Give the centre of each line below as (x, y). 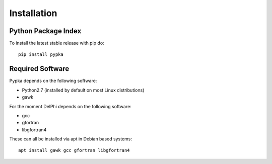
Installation (33, 13)
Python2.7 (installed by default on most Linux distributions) (83, 90)
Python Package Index (45, 31)
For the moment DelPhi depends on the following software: (71, 106)
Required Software (39, 69)
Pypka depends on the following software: (53, 81)
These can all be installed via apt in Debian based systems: (71, 139)
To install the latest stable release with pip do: (57, 43)
